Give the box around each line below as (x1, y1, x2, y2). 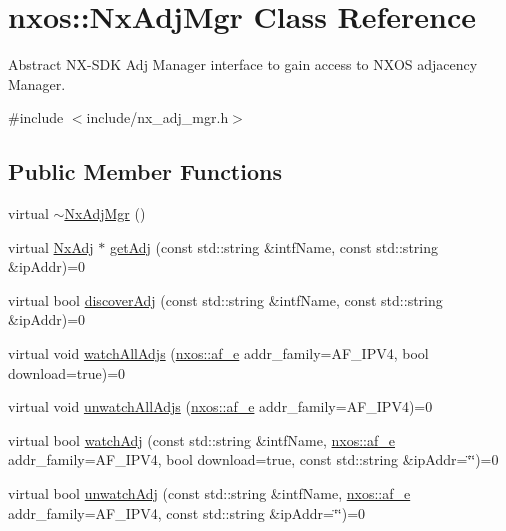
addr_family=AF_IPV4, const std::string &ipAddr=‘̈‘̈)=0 (8, 502, 366, 523)
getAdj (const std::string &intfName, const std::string (109, 236, 438, 257)
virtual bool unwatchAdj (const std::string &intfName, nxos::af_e (8, 483, 411, 504)
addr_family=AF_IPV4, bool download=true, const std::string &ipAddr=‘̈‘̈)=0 (8, 449, 499, 470)
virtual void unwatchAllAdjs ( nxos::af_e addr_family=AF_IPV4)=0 (8, 396, 433, 417)
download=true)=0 (8, 362, 126, 383)
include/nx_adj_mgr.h (86, 107, 229, 128)
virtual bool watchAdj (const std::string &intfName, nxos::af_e (8, 429, 396, 450)
